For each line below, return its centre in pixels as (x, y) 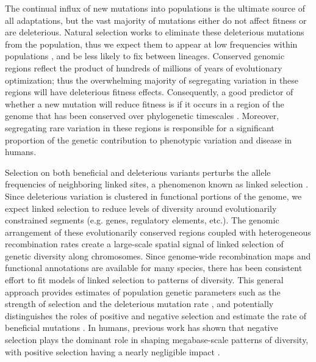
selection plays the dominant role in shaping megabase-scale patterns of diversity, (157, 340)
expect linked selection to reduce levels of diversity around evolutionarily (141, 208)
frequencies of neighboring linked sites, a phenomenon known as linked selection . (157, 184)
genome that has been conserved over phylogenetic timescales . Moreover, (142, 116)
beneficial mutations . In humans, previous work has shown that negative (142, 328)
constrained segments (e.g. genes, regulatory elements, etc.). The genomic (142, 220)
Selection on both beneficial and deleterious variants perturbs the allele (138, 172)
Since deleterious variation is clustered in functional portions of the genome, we (153, 196)
